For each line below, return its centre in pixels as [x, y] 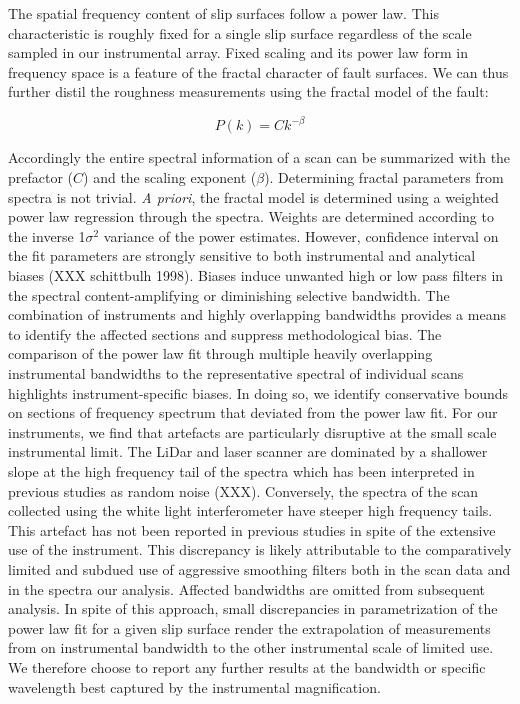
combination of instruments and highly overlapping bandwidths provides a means [257, 314]
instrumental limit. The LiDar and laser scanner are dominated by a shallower [248, 451]
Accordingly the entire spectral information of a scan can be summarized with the [259, 157]
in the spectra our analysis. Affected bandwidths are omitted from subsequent [247, 588]
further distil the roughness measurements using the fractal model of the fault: [248, 91]
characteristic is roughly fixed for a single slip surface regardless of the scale [240, 32]
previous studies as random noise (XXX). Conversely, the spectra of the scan [243, 490]
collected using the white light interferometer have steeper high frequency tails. [250, 510]
